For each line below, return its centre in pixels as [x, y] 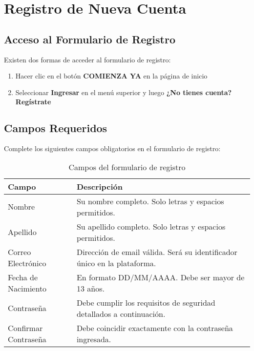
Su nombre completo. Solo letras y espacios [150, 201]
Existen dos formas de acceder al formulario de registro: [87, 59]
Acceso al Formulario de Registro [90, 39]
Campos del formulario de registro [127, 167]
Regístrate [33, 102]
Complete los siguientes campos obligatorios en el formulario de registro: [112, 148]
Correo [20, 252]
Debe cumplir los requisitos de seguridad [146, 302]
